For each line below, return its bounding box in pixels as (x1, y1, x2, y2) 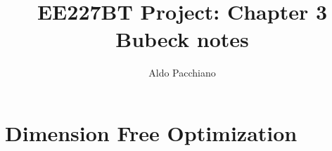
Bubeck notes (115, 25, 249, 53)
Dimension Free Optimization (5, 118, 298, 147)
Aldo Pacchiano (148, 65, 216, 80)
